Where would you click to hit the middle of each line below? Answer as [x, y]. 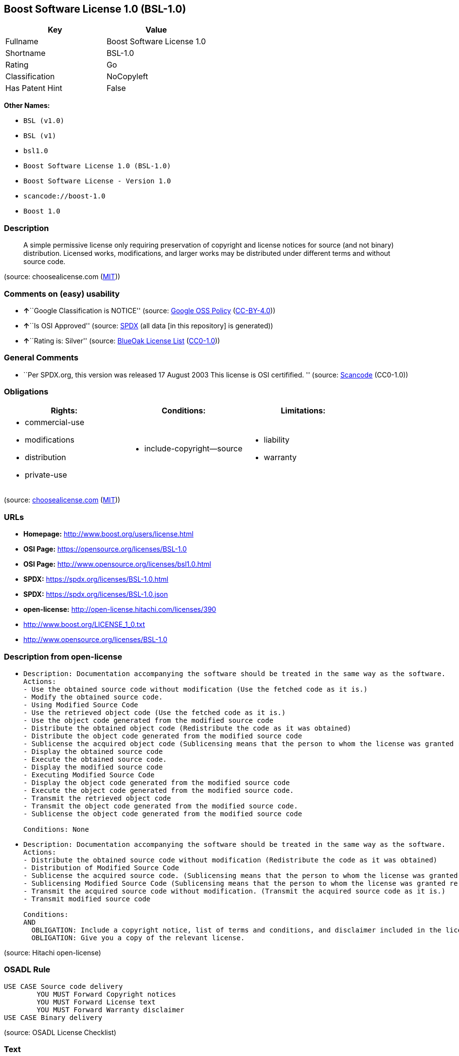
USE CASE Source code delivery [63, 986]
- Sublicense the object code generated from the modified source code [163, 814]
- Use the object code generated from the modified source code [149, 720]
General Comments [41, 358]
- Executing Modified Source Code [89, 775]
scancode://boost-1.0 [64, 196]
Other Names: [27, 106]
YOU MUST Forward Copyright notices [106, 994]
